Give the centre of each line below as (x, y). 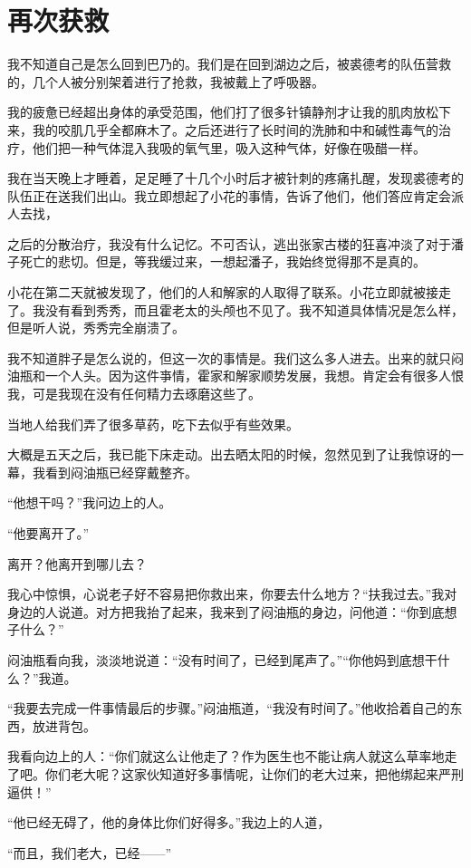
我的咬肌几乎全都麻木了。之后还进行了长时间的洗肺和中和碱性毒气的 (235, 129)
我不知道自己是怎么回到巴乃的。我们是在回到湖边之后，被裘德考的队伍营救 (229, 64)
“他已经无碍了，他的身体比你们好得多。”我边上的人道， (169, 822)
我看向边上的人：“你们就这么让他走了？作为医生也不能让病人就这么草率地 (226, 756)
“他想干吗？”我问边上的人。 (90, 502)
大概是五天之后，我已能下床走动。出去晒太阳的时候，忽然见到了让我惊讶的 (229, 454)
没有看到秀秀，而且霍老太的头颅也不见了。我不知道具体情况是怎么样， (254, 309)
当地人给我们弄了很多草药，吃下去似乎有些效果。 (153, 424)
